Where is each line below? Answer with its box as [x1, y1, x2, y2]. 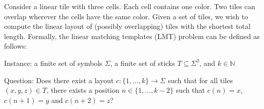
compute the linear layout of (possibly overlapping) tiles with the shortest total [4, 21, 251, 31]
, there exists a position [46, 85, 119, 95]
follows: [4, 41, 27, 51]
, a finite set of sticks [110, 57, 175, 68]
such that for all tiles [168, 75, 233, 85]
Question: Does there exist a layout [4, 75, 114, 85]
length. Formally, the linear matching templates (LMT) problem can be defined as [4, 30, 260, 41]
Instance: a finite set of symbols [4, 57, 103, 68]
